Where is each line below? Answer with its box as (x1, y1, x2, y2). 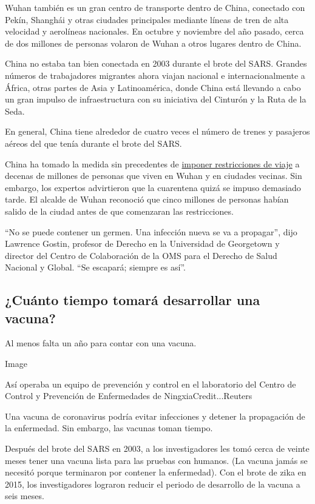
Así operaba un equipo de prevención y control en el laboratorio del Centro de (5, 377, 296, 390)
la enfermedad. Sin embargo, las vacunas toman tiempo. (5, 422, 213, 434)
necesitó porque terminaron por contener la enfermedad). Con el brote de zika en (5, 466, 307, 479)
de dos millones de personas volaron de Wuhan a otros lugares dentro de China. (5, 36, 302, 49)
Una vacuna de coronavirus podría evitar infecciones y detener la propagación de (5, 409, 305, 422)
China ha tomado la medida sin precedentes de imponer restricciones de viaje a (5, 157, 300, 170)
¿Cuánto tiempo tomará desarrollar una (5, 291, 260, 309)
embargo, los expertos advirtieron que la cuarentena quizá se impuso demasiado (5, 181, 301, 193)
